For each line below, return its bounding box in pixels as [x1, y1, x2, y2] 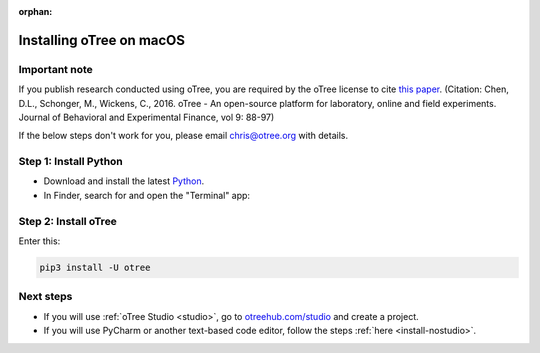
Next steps [18, 290, 73, 304]
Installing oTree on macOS [18, 31, 185, 49]
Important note [18, 62, 94, 76]
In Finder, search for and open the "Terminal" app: [43, 189, 250, 201]
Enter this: [18, 235, 61, 247]
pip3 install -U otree [39, 261, 151, 273]
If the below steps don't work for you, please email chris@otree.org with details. [18, 130, 349, 142]
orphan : [18, 6, 53, 17]
